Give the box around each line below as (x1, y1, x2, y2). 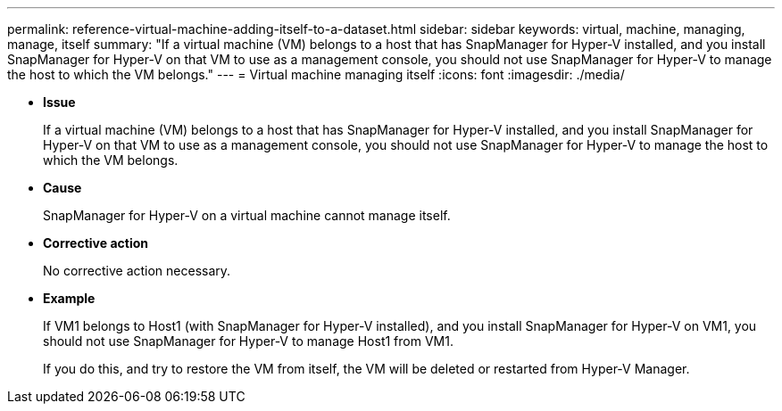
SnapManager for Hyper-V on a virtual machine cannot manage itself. (43, 208, 451, 223)
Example (43, 291, 96, 306)
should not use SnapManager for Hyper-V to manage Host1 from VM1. (43, 333, 453, 349)
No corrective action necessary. (43, 263, 231, 278)
